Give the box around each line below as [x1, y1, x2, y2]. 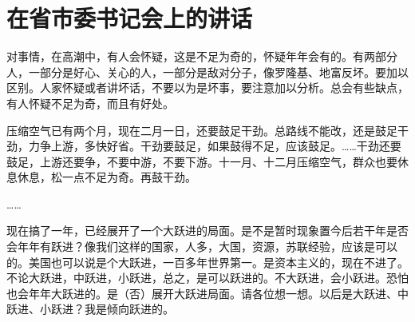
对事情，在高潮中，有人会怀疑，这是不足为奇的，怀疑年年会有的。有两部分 [6, 48, 397, 65]
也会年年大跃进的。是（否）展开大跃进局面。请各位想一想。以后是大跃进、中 [6, 284, 409, 301]
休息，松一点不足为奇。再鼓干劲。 [17, 169, 196, 185]
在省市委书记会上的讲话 [6, 2, 253, 34]
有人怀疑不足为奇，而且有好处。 [6, 94, 174, 111]
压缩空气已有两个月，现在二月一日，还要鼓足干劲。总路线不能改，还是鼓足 [6, 121, 397, 138]
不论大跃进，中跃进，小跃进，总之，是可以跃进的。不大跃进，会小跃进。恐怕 [6, 269, 409, 286]
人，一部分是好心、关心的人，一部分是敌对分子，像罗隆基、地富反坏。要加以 [6, 63, 409, 80]
